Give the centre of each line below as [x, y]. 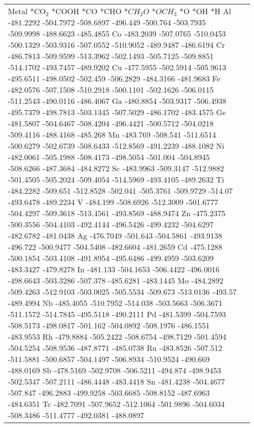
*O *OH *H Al [205, 11]
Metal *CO [27, 11]
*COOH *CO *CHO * [90, 11]
